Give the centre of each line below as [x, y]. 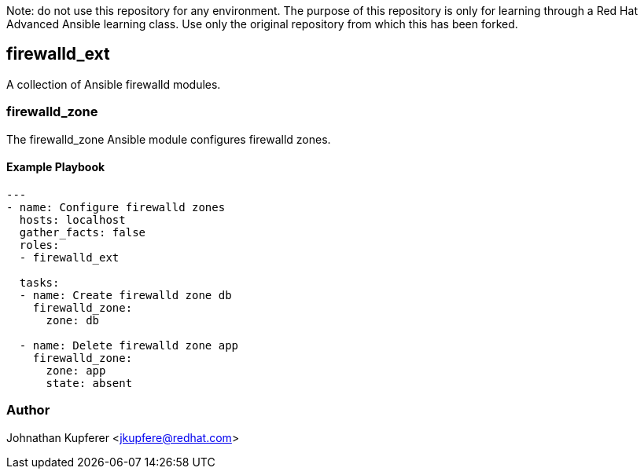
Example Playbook [56, 167]
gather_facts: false [83, 232]
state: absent [89, 383]
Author [28, 410]
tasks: [39, 282]
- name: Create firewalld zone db [125, 295]
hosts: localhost [72, 219]
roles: [39, 245]
